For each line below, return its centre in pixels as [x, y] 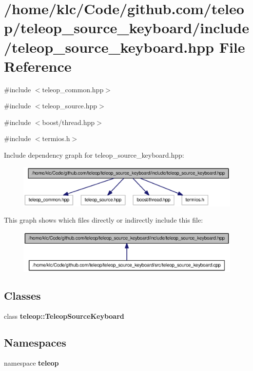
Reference [38, 66]
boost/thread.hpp [68, 122]
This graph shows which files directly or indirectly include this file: [104, 220]
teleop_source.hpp [70, 106]
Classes [22, 296]
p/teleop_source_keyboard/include [126, 28]
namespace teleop [31, 362]
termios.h [56, 138]
